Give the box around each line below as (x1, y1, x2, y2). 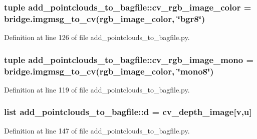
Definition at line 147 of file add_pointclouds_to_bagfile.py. (4, 125, 190, 135)
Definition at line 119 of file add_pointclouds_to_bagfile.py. (4, 84, 190, 94)
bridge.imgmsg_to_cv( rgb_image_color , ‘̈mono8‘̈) (4, 64, 214, 77)
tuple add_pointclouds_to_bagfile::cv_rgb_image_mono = (4, 53, 254, 65)
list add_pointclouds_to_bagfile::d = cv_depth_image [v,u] (4, 105, 252, 118)
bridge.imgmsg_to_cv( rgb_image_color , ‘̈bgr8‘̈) (4, 12, 205, 24)
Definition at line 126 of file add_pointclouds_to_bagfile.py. (4, 32, 190, 42)
